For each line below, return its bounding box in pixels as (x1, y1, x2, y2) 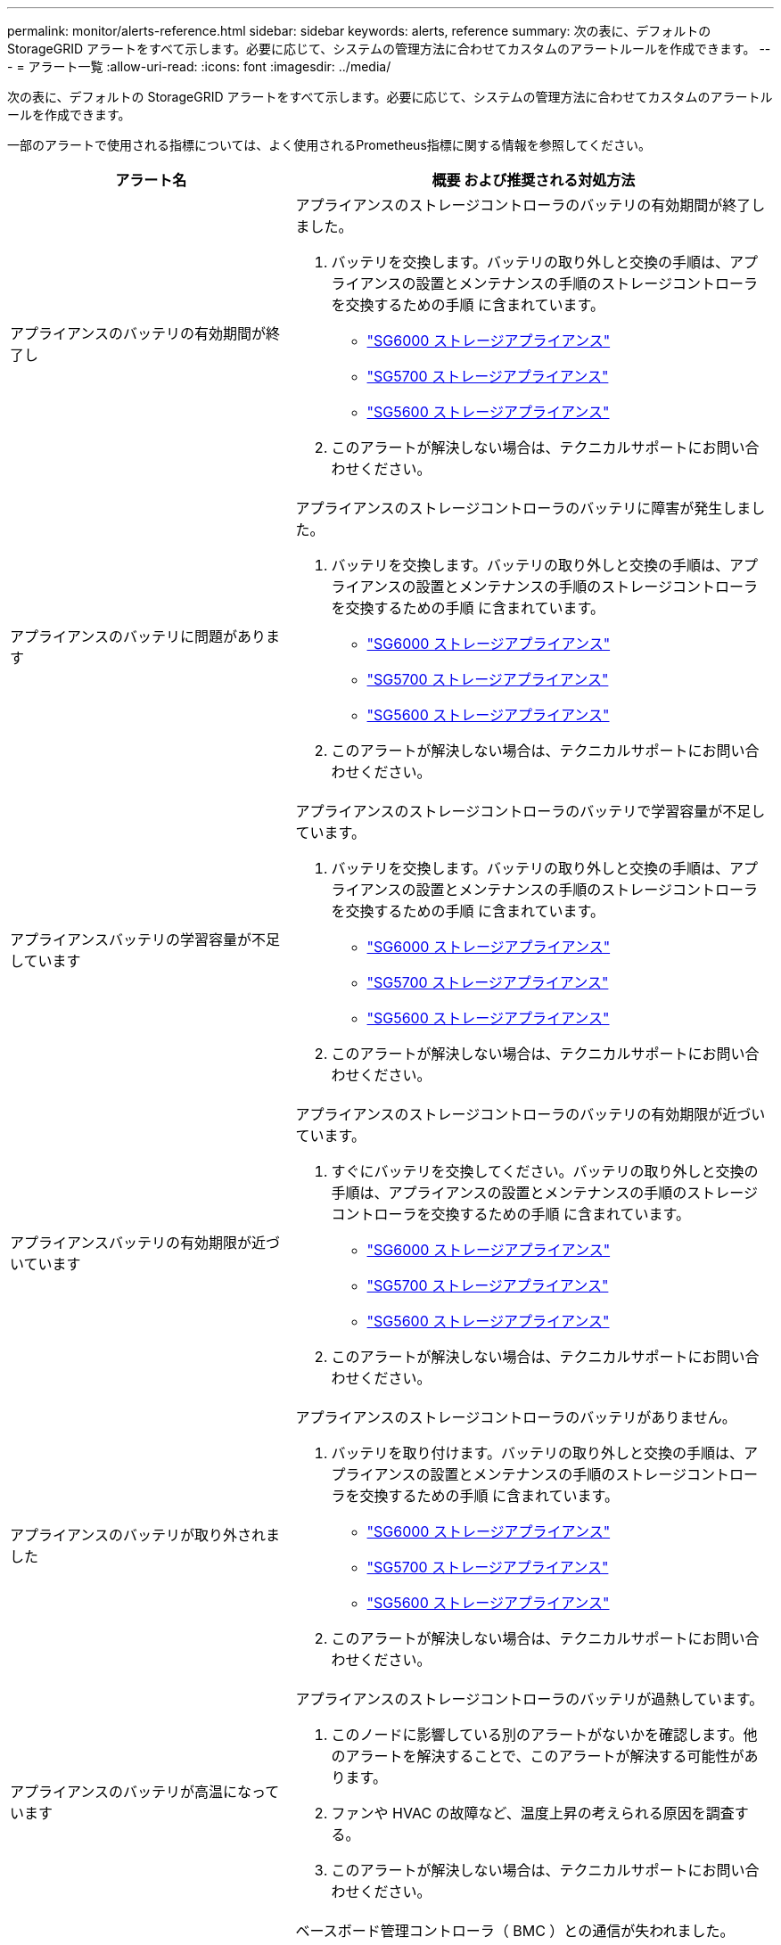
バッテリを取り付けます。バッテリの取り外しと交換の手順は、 (331, 1444, 744, 1462)
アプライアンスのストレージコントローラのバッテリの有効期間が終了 (295, 196, 752, 214)
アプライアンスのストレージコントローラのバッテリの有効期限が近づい (295, 1105, 766, 1123)
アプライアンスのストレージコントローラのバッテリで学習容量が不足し (295, 802, 766, 820)
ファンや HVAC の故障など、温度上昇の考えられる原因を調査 (331, 1804, 735, 1822)
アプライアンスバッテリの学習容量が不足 (10, 931, 281, 948)
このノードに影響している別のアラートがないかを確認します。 (331, 1726, 744, 1744)
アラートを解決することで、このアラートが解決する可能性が (345, 1747, 744, 1765)
